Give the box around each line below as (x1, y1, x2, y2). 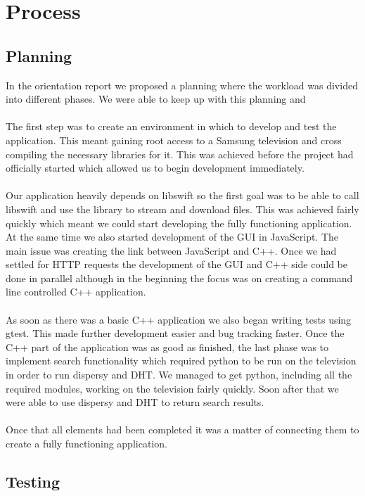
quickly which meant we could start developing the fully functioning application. (6, 215, 352, 230)
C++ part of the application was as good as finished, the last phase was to (6, 339, 329, 354)
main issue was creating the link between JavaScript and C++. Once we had (6, 243, 337, 257)
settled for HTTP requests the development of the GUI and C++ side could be (6, 257, 347, 272)
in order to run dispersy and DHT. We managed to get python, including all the (6, 367, 352, 382)
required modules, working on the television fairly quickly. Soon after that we (6, 381, 339, 395)
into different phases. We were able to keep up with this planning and (6, 91, 306, 106)
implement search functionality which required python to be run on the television (6, 353, 357, 368)
